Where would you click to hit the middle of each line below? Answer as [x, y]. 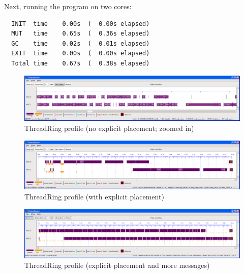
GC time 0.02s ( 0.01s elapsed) [81, 43]
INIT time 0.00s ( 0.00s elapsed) [81, 24]
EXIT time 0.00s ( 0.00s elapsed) [81, 54]
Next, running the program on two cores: [68, 6]
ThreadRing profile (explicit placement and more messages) [117, 265]
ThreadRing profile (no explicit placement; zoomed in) [109, 128]
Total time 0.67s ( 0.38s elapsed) [81, 63]
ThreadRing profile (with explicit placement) [94, 197]
